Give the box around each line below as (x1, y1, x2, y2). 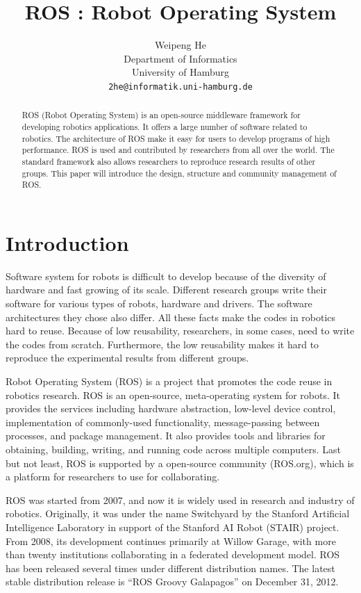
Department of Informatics (124, 51, 237, 65)
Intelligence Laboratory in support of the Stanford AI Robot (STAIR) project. (6, 519, 339, 534)
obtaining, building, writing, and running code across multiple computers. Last (6, 442, 341, 457)
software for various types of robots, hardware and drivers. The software (6, 296, 312, 311)
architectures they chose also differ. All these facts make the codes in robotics (6, 309, 336, 324)
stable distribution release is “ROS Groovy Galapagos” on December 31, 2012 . (6, 574, 339, 589)
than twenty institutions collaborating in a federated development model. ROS (6, 547, 340, 562)
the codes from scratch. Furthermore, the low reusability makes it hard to (6, 336, 319, 351)
